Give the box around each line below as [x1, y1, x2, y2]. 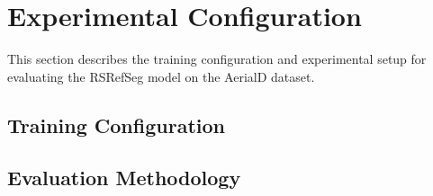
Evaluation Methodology [7, 164, 241, 192]
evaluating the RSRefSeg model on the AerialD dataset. [7, 67, 315, 85]
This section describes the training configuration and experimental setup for [7, 49, 427, 68]
